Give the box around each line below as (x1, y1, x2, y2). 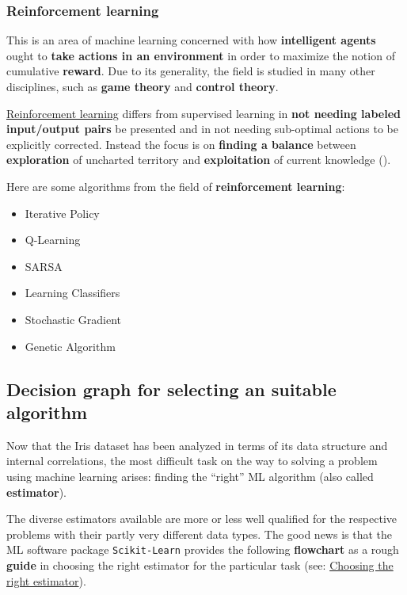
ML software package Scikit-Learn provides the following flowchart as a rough (6, 541, 399, 558)
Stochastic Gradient (25, 311, 121, 327)
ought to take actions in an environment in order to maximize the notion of (6, 47, 395, 63)
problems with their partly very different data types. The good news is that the (6, 525, 393, 542)
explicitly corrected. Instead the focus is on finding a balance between (6, 135, 356, 152)
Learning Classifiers (25, 284, 120, 301)
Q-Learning (25, 231, 81, 248)
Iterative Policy (25, 204, 100, 221)
